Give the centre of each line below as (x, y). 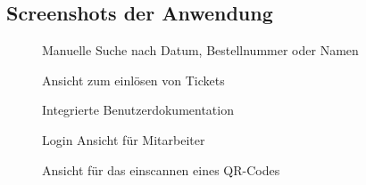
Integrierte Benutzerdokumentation (138, 110)
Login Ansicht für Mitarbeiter (124, 139)
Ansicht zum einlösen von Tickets (133, 80)
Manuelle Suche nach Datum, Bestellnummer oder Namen (200, 50)
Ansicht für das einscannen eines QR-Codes (161, 169)
